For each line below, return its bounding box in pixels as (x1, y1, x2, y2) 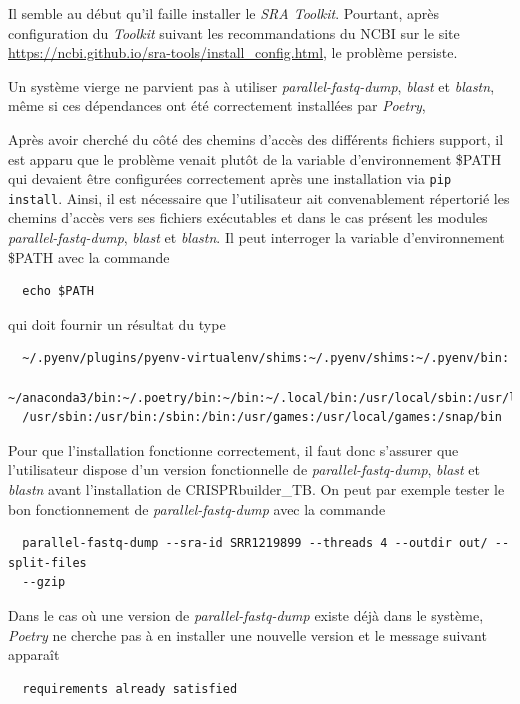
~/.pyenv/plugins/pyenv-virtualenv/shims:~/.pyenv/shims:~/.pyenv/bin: (22, 351, 510, 366)
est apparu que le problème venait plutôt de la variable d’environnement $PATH (8, 148, 502, 169)
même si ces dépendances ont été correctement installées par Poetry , (8, 95, 426, 116)
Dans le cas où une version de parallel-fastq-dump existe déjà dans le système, (8, 604, 484, 625)
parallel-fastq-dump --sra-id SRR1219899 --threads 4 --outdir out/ (22, 536, 488, 551)
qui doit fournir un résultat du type (8, 313, 226, 334)
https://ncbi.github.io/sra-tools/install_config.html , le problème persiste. (8, 42, 458, 63)
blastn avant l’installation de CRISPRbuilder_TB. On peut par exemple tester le (8, 479, 505, 499)
